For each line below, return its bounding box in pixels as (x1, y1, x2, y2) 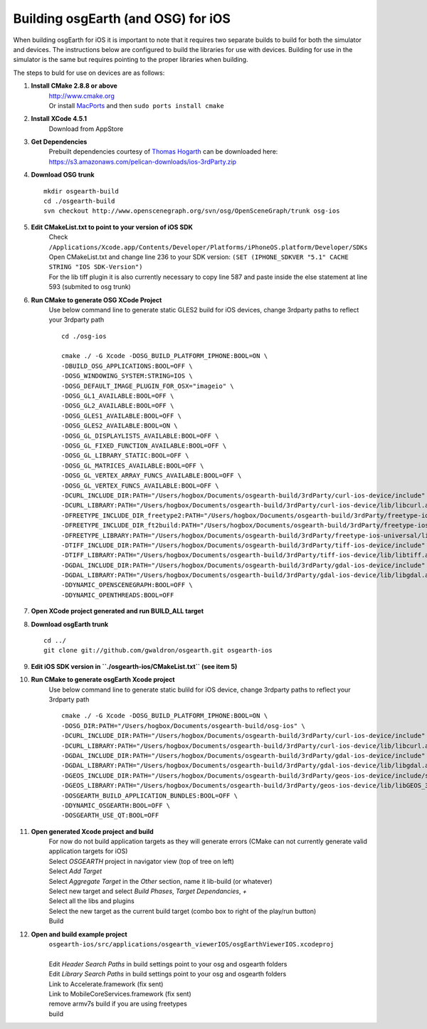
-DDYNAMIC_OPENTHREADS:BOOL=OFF (61, 591, 174, 599)
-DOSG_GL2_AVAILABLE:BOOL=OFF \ (61, 402, 174, 410)
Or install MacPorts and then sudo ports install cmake (48, 101, 224, 110)
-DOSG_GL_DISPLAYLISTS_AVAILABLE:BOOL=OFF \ (61, 431, 220, 440)
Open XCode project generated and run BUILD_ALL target (31, 607, 204, 616)
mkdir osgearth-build (43, 187, 119, 195)
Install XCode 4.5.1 (31, 115, 88, 123)
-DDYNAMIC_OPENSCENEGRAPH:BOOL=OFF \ (61, 581, 194, 589)
